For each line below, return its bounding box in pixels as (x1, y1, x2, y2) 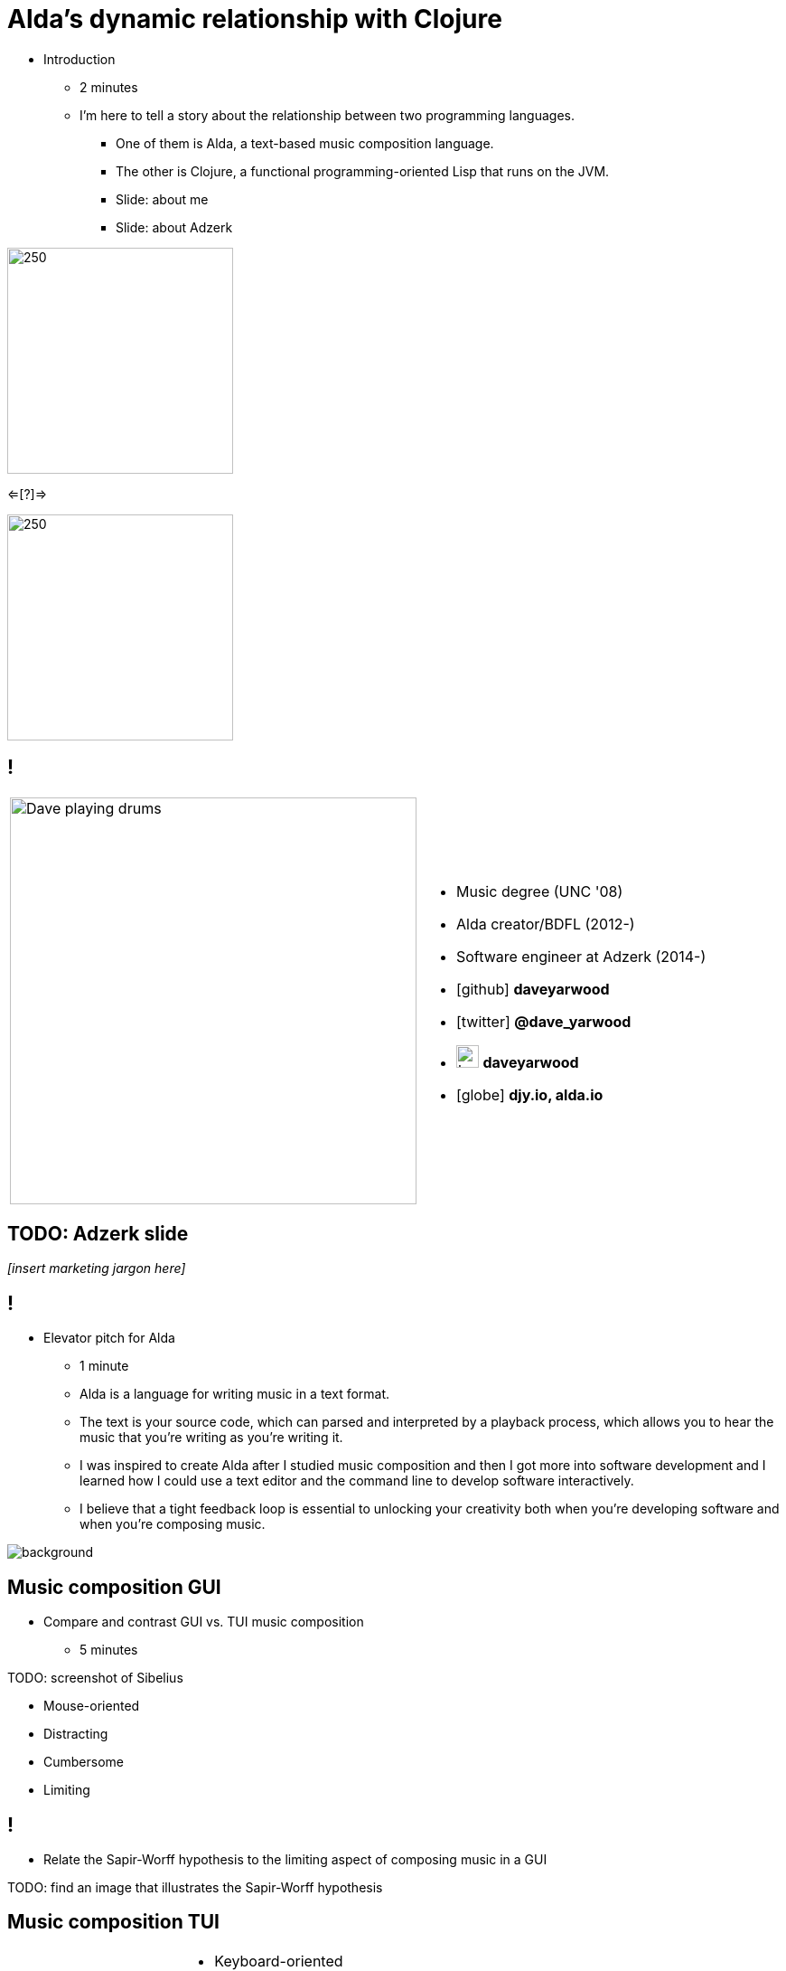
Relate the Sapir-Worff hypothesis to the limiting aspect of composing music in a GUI (43, 1851, 547, 1867)
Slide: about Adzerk (116, 219, 233, 235)
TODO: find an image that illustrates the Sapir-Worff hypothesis (7, 1879, 383, 1895)
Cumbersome (43, 1754, 124, 1770)
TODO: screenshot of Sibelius (7, 1670, 183, 1686)
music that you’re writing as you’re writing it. (80, 1429, 343, 1446)
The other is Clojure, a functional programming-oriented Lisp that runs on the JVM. (116, 163, 610, 179)
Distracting (43, 1726, 108, 1742)
